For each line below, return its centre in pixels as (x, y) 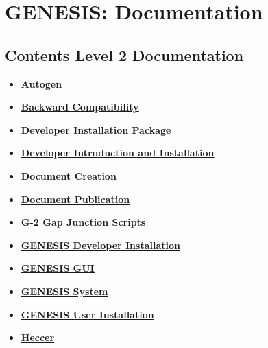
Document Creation (69, 175)
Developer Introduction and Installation (118, 153)
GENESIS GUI (58, 268)
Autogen (41, 83)
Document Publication (75, 199)
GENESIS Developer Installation (100, 245)
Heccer (38, 337)
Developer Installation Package (96, 129)
